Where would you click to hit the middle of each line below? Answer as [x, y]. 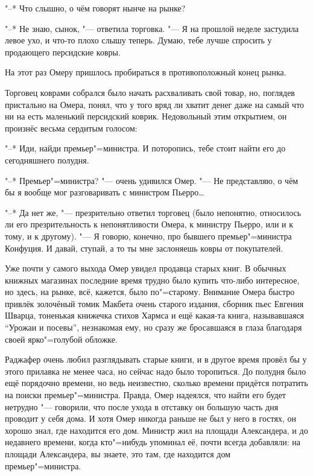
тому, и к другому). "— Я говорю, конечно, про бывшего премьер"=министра [148, 236]
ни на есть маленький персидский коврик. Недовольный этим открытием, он [146, 116]
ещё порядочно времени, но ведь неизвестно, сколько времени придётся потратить [156, 383]
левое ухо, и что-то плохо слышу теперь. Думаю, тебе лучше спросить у [138, 40]
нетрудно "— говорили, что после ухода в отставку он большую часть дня [142, 406]
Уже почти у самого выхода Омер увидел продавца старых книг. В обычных [146, 268]
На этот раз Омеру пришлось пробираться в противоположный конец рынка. [146, 72]
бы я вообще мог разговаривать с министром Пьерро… [105, 192]
